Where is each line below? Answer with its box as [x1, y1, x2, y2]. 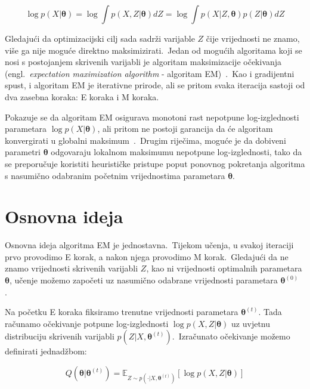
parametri [5, 146, 41, 158]
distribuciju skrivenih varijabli [5, 330, 114, 342]
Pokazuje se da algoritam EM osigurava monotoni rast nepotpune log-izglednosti [5, 110, 299, 123]
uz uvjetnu [231, 317, 271, 329]
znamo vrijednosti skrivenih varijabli [5, 262, 138, 274]
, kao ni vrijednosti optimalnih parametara [146, 262, 302, 274]
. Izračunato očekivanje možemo [172, 330, 290, 342]
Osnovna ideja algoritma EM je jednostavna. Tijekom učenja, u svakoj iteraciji [5, 239, 294, 251]
